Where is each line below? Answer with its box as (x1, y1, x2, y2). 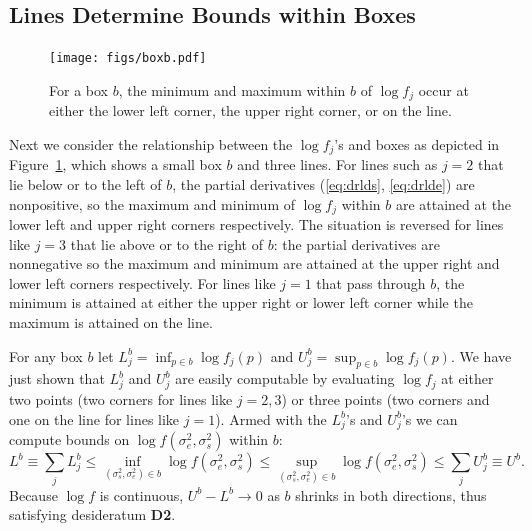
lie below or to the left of (9, 173, 162, 194)
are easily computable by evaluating (175, 368, 395, 389)
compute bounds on (9, 429, 130, 450)
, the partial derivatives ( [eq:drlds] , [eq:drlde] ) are (172, 173, 475, 194)
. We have (450, 345, 512, 366)
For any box (9, 345, 83, 366)
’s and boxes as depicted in (334, 133, 500, 154)
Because (9, 484, 58, 505)
